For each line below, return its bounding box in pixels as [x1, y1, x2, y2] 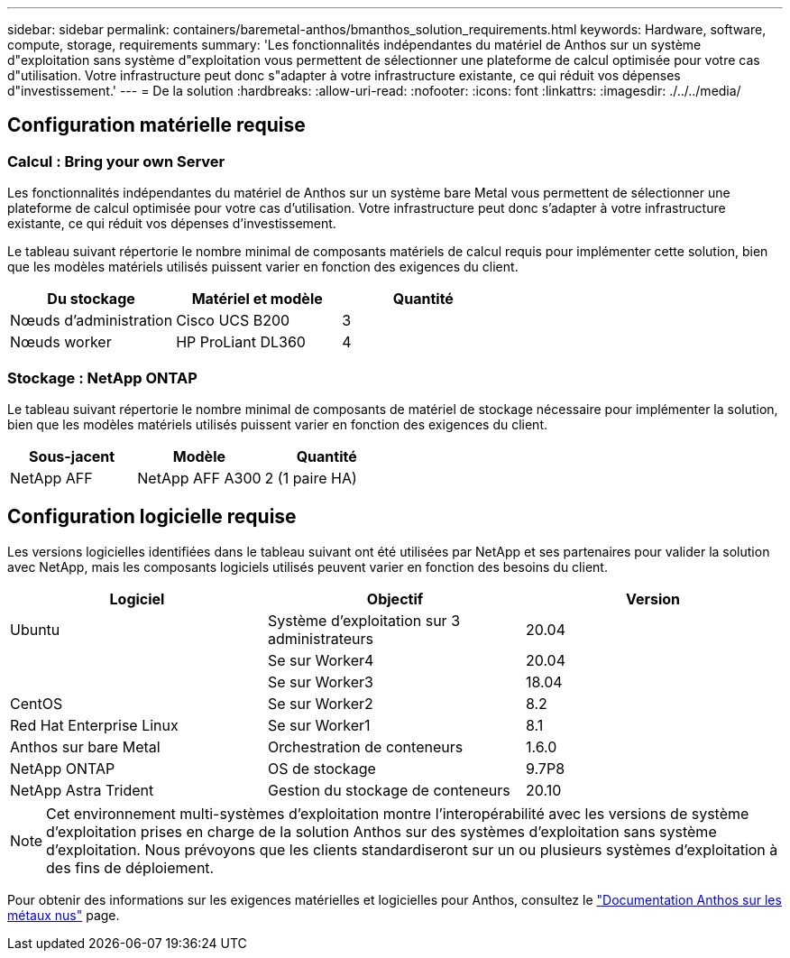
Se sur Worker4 [267, 650, 374, 669]
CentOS [10, 694, 63, 713]
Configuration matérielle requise [7, 114, 306, 137]
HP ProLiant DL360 [176, 333, 306, 352]
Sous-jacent [29, 447, 115, 465]
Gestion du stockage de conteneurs [267, 780, 510, 799]
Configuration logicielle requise [7, 505, 297, 529]
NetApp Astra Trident [10, 780, 154, 799]
